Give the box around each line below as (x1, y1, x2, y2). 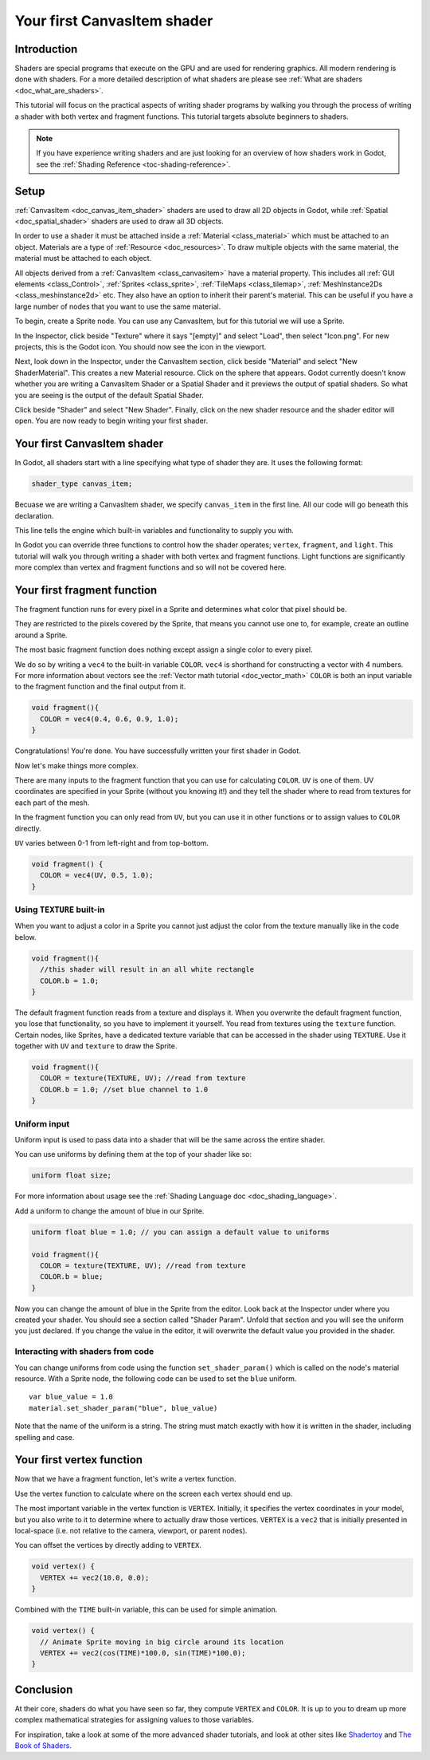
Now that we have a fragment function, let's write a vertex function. (14, 1474, 236, 1484)
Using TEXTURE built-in (14, 904, 105, 915)
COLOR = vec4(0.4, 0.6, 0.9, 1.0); (40, 714, 179, 724)
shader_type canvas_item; (31, 479, 133, 488)
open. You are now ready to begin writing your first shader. (14, 416, 209, 426)
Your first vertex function (14, 1453, 143, 1467)
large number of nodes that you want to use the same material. (14, 302, 221, 311)
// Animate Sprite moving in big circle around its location (40, 1637, 284, 1647)
